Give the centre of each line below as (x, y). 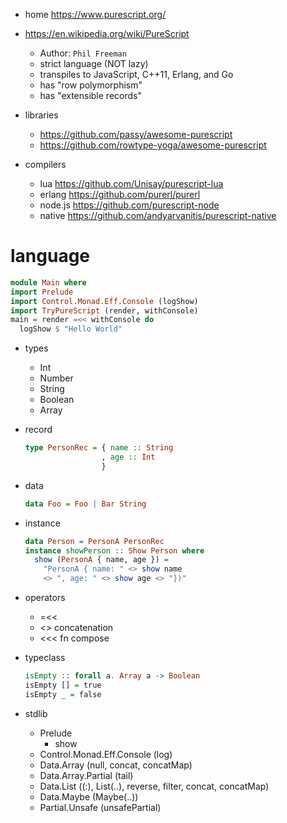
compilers (45, 164)
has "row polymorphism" (91, 85)
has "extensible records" (90, 95)
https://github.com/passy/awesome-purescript (136, 134)
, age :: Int (128, 457)
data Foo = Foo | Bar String (85, 504)
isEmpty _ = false (63, 694)
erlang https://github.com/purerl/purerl (120, 194)
